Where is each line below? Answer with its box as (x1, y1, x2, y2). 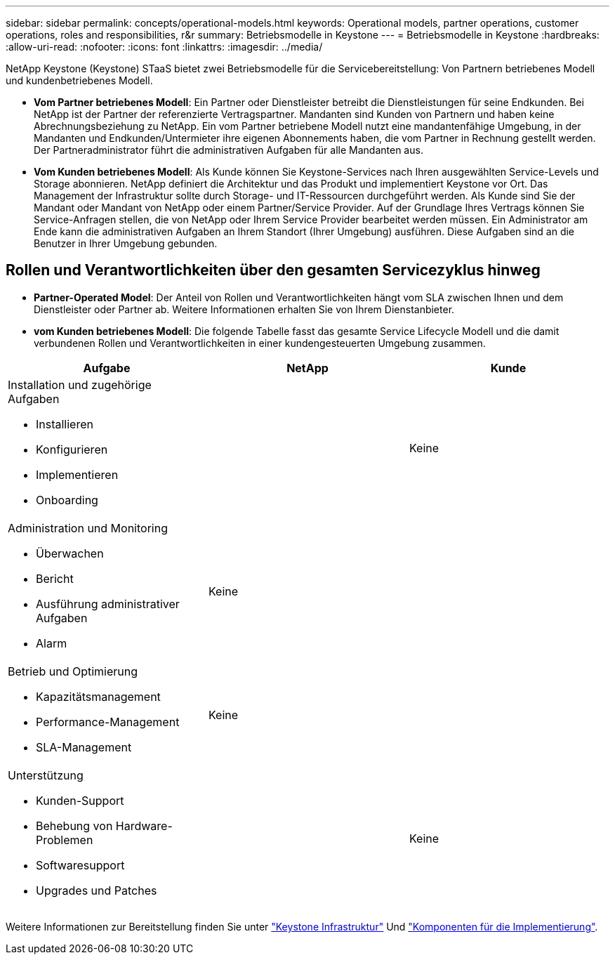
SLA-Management (36, 739, 132, 754)
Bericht (36, 571, 74, 586)
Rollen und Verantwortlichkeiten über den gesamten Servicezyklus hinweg (6, 261, 541, 280)
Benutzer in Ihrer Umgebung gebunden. (34, 237, 218, 249)
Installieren (36, 416, 93, 431)
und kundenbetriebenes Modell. (6, 74, 153, 86)
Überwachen (36, 546, 104, 560)
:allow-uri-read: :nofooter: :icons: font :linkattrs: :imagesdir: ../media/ (6, 41, 323, 53)
